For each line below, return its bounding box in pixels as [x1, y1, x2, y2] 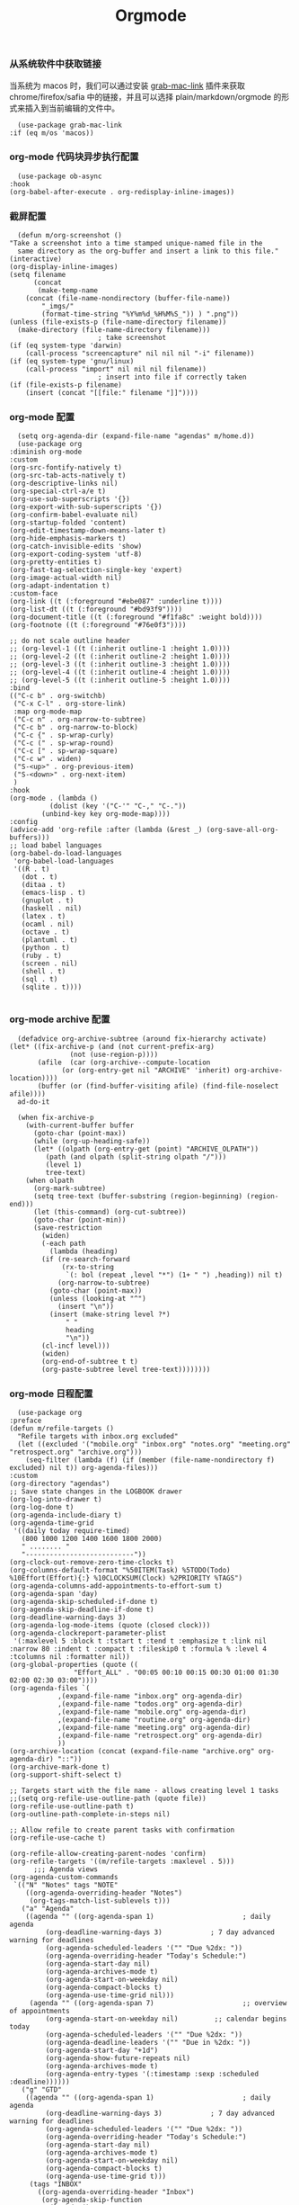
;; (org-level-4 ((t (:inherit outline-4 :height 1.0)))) [9, 668, 231, 677]
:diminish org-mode [9, 447, 83, 457]
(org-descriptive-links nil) [9, 479, 119, 489]
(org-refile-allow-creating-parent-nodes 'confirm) [9, 1850, 207, 1859]
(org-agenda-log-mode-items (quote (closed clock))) [9, 1621, 211, 1630]
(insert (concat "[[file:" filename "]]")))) [25, 389, 199, 398]
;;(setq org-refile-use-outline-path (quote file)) [9, 1794, 207, 1804]
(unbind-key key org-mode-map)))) [41, 810, 171, 819]
